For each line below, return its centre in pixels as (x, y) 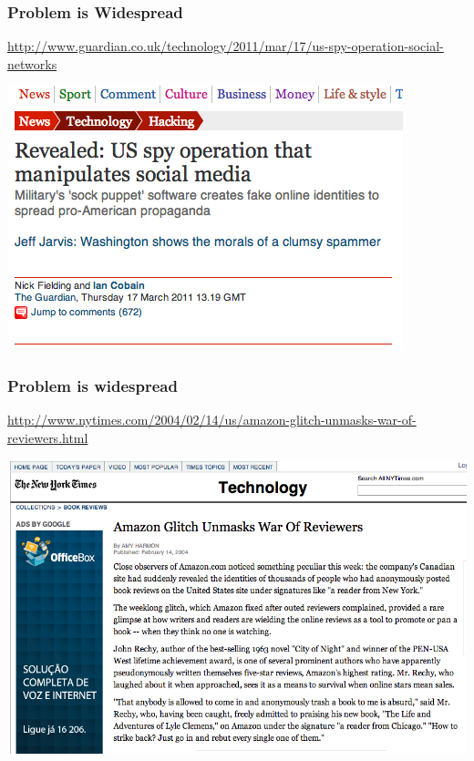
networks (32, 63)
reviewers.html (48, 437)
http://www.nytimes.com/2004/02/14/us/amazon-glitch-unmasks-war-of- (212, 420)
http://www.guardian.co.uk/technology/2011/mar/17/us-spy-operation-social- (226, 46)
